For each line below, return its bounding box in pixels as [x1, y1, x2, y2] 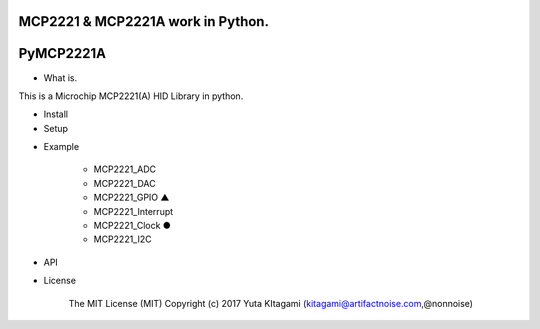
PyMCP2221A [18, 45, 107, 62]
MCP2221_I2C [93, 233, 152, 245]
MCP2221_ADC [93, 163, 157, 175]
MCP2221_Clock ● [93, 220, 172, 232]
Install [43, 108, 69, 120]
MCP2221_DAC [93, 177, 157, 189]
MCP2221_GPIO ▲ [93, 191, 170, 204]
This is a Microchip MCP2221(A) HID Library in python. [18, 90, 244, 102]
